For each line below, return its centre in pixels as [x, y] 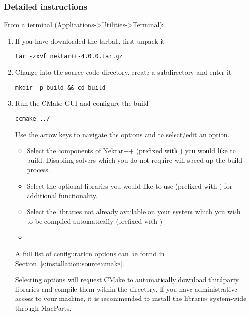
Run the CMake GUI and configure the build [82, 103]
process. [38, 169]
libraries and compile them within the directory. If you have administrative [126, 289]
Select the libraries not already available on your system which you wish [134, 212]
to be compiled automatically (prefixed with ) [95, 221]
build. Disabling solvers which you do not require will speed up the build [135, 160]
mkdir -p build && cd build [60, 87]
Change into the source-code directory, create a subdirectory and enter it [123, 72]
